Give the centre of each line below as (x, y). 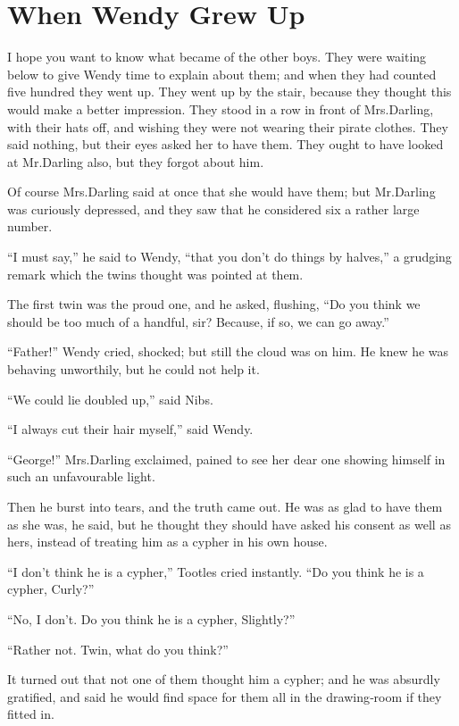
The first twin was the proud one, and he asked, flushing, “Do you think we (214, 304)
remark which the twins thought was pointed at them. (155, 274)
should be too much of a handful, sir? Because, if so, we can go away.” (198, 321)
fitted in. (31, 714)
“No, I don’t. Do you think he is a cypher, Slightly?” (151, 618)
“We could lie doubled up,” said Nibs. (110, 399)
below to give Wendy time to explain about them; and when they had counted (222, 74)
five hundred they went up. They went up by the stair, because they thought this (229, 92)
